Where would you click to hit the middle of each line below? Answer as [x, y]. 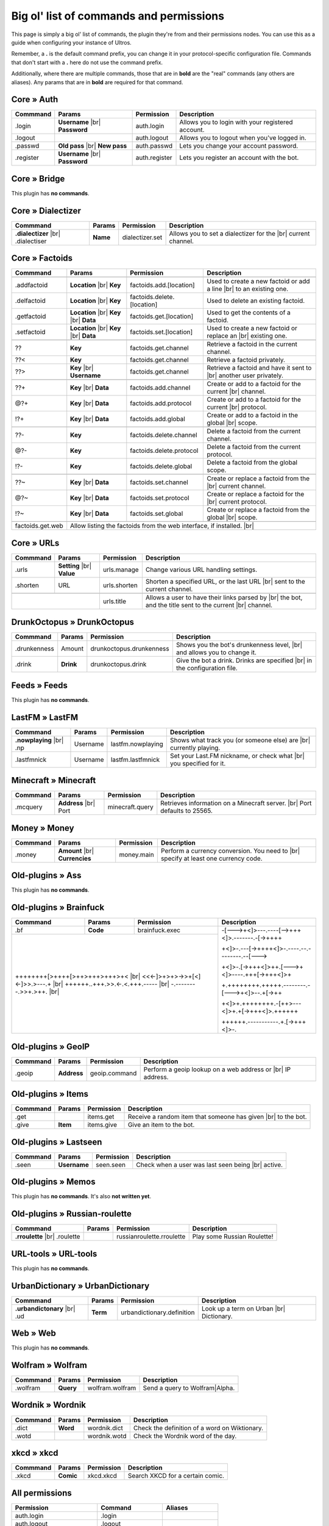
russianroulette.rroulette [151, 1237]
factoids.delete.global [161, 466]
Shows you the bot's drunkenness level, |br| [239, 645]
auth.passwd [154, 146]
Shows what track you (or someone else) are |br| [240, 740]
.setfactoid [30, 332]
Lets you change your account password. [239, 146]
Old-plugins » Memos [53, 1182]
